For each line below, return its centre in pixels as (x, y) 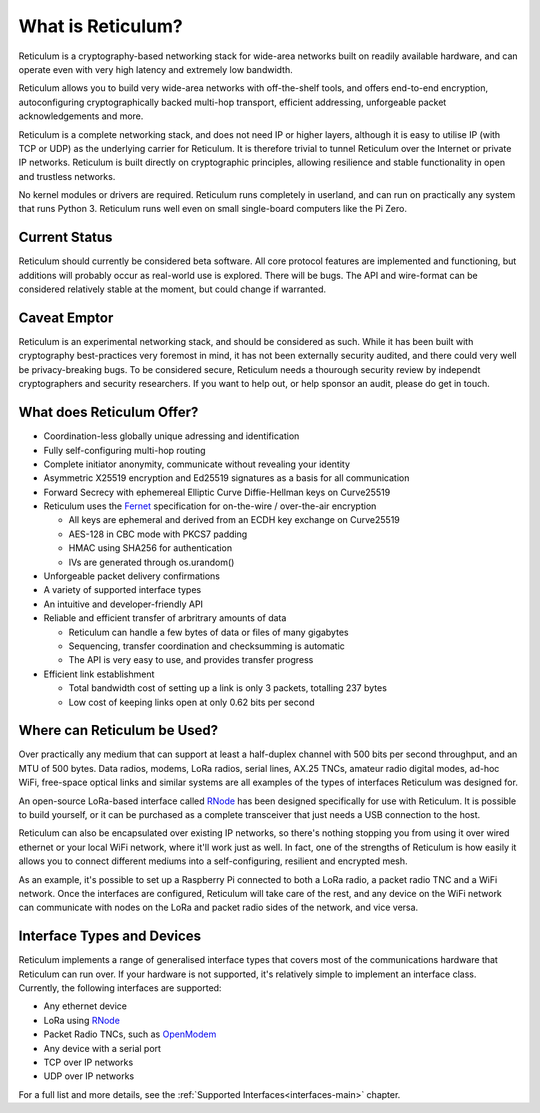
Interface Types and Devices (110, 936)
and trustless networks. (67, 176)
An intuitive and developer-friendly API (123, 604)
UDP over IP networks (89, 1076)
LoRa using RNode (81, 1020)
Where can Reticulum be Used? (118, 730)
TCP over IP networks (88, 1062)
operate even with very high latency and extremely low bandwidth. (156, 69)
